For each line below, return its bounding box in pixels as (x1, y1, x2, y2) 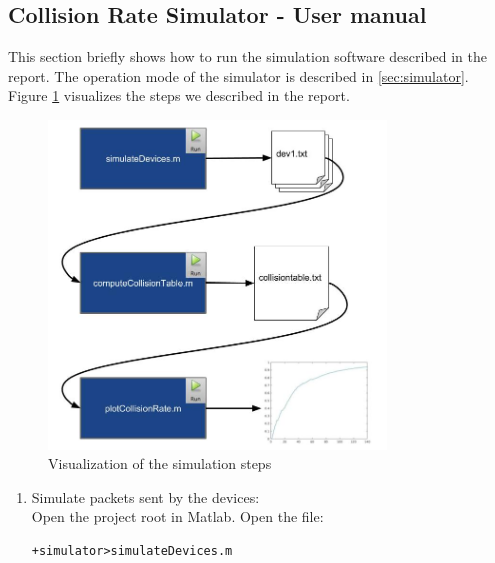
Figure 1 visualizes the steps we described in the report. (8, 85, 350, 106)
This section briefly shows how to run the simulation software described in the (8, 46, 488, 67)
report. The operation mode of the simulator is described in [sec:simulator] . (8, 65, 469, 86)
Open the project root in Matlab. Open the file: (31, 506, 324, 527)
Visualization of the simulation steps (48, 453, 272, 474)
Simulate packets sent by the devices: (31, 486, 260, 507)
